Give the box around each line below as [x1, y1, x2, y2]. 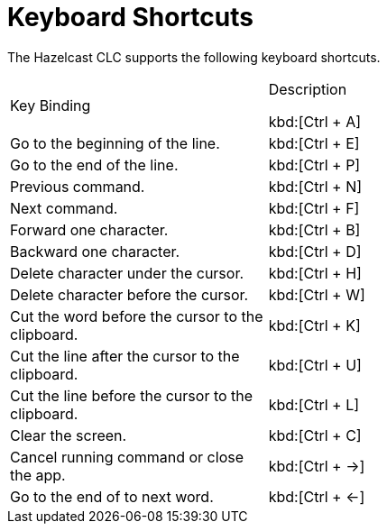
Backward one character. [10, 242, 180, 261]
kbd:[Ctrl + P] [268, 155, 361, 174]
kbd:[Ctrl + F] [268, 198, 360, 217]
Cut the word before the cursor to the [10, 307, 263, 325]
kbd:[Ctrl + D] [268, 242, 362, 261]
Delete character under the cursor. [10, 263, 244, 282]
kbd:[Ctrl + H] [268, 263, 362, 282]
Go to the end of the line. [10, 155, 179, 174]
